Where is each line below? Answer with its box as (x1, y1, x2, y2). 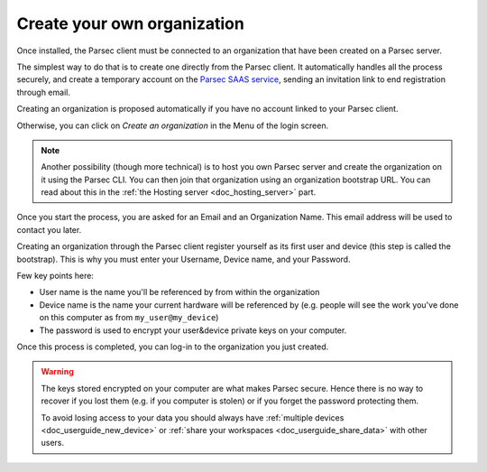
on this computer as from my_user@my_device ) (39, 312, 219, 323)
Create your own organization (16, 14, 245, 33)
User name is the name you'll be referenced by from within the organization (39, 287, 320, 298)
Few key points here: (16, 271, 95, 282)
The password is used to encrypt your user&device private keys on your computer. (39, 325, 347, 336)
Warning (41, 366, 74, 377)
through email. (16, 87, 71, 97)
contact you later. (16, 224, 82, 235)
